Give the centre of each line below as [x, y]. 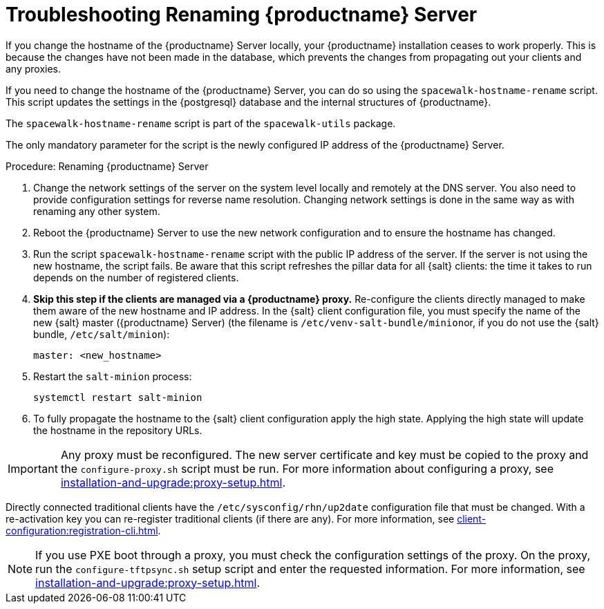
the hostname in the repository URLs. [118, 430]
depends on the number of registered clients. [136, 277]
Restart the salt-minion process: [113, 376]
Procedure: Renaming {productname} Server [107, 166]
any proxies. [34, 68]
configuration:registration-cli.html [82, 530]
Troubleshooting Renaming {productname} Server [242, 15]
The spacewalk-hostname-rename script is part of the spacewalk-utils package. [201, 123]
